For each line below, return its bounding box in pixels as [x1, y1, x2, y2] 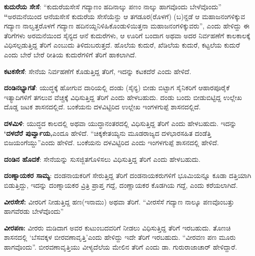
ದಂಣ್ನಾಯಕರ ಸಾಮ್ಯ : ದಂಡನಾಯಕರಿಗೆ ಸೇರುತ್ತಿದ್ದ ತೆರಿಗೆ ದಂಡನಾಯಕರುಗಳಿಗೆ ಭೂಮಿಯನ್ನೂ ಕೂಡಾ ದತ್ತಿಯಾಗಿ [4, 170, 252, 180]
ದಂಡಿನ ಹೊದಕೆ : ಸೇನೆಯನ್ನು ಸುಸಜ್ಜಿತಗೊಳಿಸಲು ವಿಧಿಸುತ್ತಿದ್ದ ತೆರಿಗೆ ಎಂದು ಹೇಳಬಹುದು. [4, 154, 200, 164]
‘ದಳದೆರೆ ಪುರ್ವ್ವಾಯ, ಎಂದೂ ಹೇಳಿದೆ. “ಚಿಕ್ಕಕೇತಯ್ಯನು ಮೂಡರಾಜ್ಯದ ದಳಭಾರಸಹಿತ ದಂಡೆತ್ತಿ [4, 128, 211, 138]
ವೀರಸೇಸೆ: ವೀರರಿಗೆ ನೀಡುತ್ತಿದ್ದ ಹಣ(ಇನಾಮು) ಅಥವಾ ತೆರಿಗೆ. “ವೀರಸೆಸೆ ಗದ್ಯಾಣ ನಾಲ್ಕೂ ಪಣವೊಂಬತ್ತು [4, 196, 234, 206]
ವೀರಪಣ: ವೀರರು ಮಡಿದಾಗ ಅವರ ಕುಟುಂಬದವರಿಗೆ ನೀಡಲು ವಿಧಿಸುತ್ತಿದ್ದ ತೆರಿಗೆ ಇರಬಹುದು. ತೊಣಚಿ [4, 222, 231, 232]
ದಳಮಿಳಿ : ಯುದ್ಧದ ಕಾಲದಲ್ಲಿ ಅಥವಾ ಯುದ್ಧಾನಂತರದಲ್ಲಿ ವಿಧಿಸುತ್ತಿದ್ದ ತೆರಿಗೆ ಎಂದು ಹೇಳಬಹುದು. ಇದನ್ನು [4, 118, 237, 128]
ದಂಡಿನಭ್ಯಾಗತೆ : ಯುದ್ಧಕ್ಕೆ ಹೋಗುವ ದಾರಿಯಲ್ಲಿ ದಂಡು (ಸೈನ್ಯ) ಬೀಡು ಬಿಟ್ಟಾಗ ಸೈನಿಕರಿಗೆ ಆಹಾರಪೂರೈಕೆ [4, 82, 230, 93]
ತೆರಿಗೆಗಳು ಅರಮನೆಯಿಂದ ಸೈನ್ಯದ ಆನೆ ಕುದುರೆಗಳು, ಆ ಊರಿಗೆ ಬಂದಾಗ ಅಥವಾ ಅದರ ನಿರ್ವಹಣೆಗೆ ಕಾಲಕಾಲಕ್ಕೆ [4, 30, 251, 40]
